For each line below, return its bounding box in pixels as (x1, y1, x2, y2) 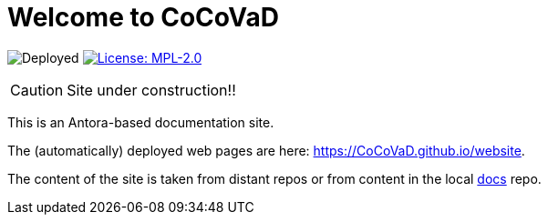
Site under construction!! (67, 80, 236, 99)
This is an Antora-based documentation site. (7, 114, 274, 130)
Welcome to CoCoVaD (7, 2, 280, 33)
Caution (10, 80, 64, 99)
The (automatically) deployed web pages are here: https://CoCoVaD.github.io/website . (7, 142, 525, 158)
